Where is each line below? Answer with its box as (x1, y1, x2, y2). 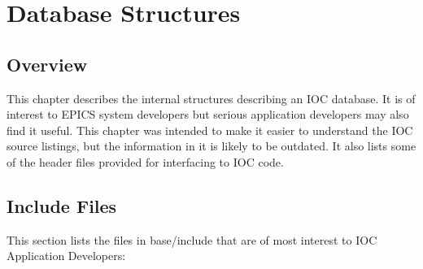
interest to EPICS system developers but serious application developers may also (7, 106, 409, 123)
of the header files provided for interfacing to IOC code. (7, 153, 284, 170)
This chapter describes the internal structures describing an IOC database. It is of (7, 89, 416, 106)
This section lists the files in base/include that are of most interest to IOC (7, 231, 377, 248)
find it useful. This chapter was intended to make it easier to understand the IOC (7, 121, 413, 138)
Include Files (7, 193, 117, 218)
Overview (7, 51, 88, 76)
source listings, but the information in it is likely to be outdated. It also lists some (7, 137, 416, 154)
